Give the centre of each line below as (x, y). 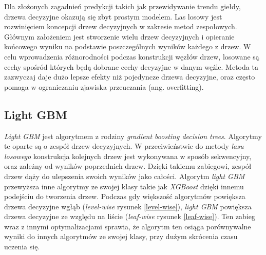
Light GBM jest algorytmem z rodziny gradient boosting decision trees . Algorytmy (133, 136)
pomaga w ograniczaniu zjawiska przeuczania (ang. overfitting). (104, 86)
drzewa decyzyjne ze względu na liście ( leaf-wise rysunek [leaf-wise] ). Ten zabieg (130, 216)
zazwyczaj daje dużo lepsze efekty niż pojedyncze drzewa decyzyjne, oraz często (130, 77)
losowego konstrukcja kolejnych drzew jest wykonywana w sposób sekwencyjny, (128, 156)
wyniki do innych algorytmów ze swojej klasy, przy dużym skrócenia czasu (121, 236)
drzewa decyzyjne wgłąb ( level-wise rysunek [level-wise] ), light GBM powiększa (128, 206)
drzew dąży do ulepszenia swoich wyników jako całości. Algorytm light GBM (125, 176)
